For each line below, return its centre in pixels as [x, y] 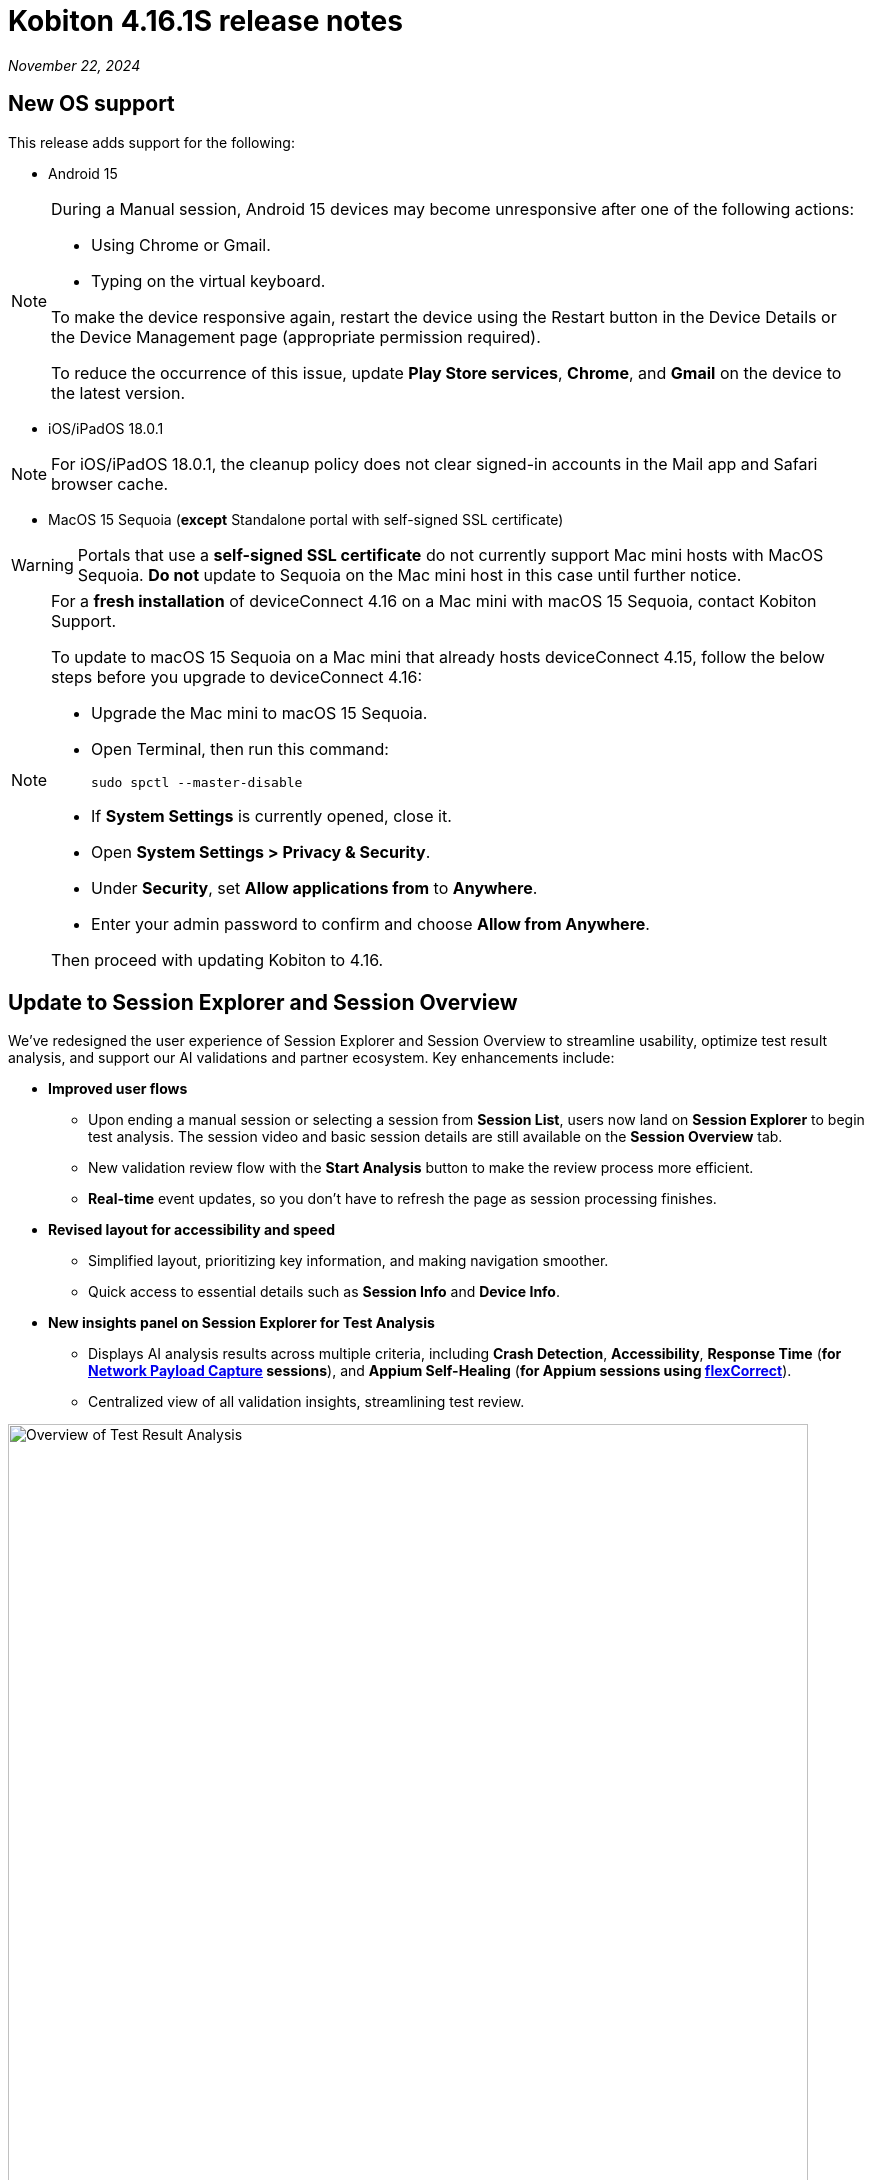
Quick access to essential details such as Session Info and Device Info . [324, 1292]
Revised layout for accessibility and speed [192, 1230]
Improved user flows [118, 1089]
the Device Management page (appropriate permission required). [296, 336]
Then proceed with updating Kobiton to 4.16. [217, 959]
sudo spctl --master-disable [197, 782]
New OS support [91, 104]
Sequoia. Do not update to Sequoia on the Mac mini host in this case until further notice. [409, 574]
